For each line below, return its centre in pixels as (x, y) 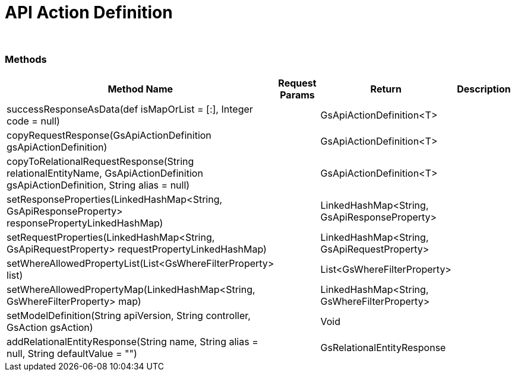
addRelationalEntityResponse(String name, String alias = (132, 341)
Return (386, 89)
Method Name (140, 89)
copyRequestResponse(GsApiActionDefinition (109, 135)
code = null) (33, 121)
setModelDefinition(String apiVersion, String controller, (129, 315)
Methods (26, 60)
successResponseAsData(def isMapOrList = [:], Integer (130, 109)
